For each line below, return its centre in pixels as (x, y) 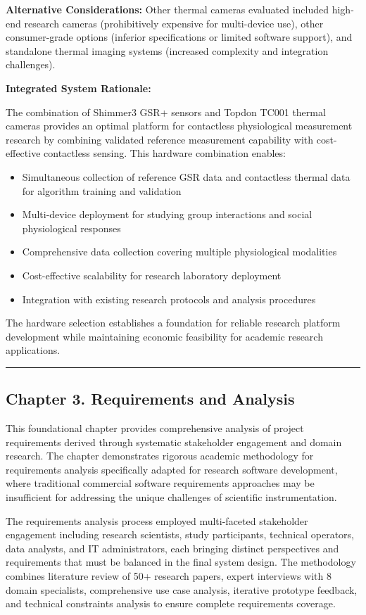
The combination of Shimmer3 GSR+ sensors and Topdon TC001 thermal (166, 112)
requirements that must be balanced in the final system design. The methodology (181, 562)
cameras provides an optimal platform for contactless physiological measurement (179, 126)
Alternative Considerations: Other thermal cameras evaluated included (168, 9)
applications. (33, 350)
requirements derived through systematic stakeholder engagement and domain (174, 442)
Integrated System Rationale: (78, 88)
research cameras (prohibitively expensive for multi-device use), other (174, 23)
